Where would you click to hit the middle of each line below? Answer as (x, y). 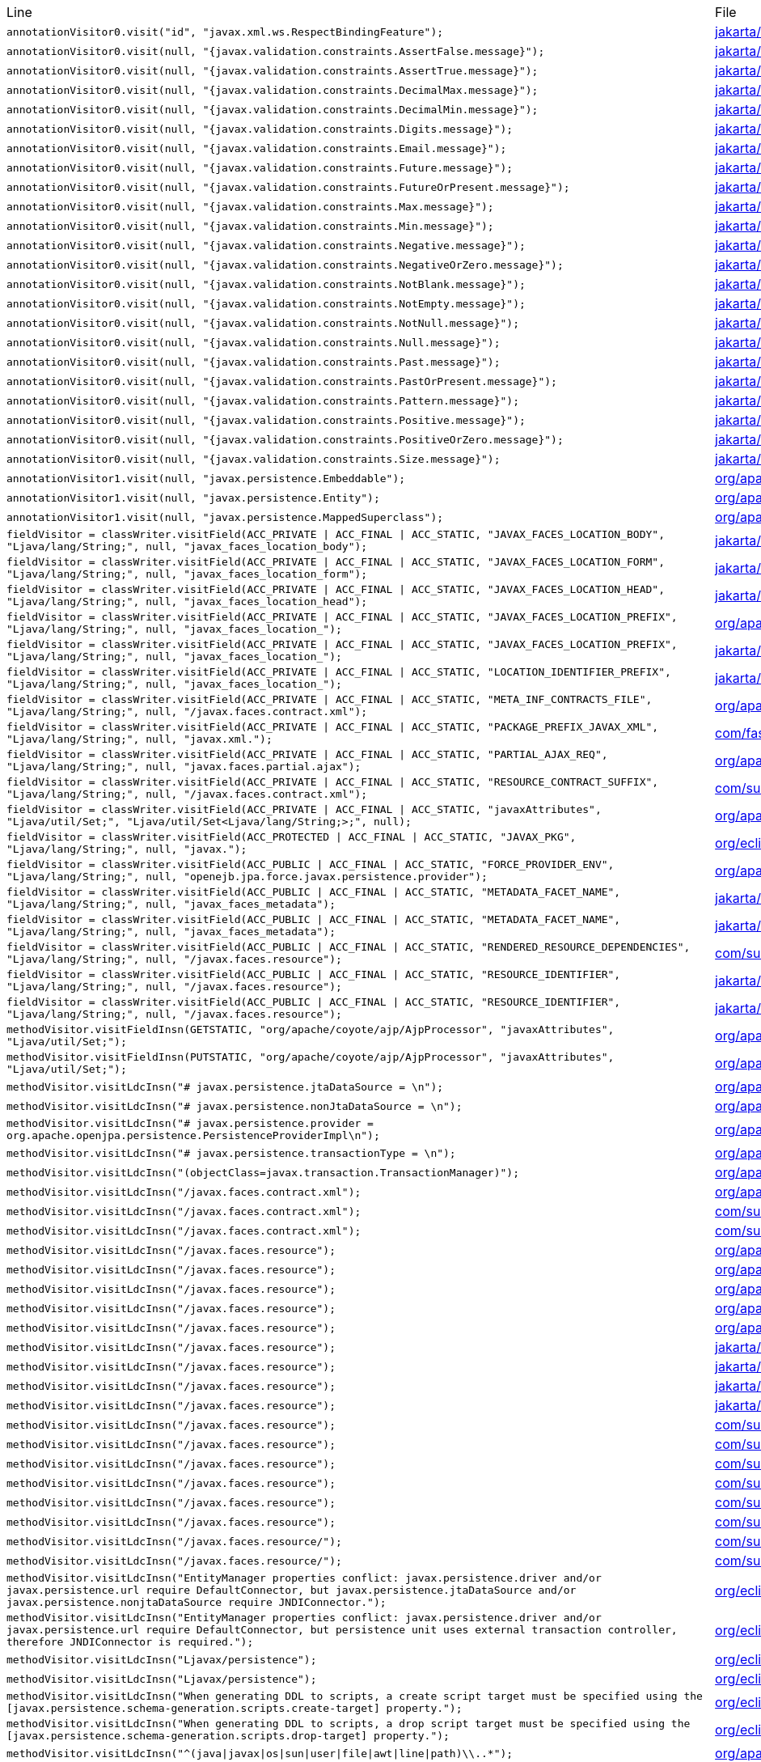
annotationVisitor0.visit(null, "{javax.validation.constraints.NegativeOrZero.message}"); (285, 265)
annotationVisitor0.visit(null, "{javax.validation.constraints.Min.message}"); (250, 226)
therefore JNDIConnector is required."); (130, 1642)
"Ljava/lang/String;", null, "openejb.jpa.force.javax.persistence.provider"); (247, 877)
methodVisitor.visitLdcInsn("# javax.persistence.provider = (190, 1123)
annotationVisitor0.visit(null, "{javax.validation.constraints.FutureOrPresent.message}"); (288, 187)
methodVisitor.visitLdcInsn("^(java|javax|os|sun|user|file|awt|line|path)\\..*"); (260, 1753)
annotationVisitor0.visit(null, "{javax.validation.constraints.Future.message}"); (260, 167)
